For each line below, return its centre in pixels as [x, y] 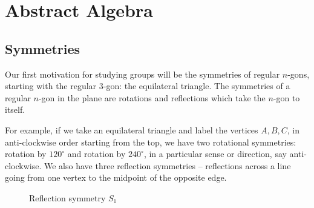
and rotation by [96, 154]
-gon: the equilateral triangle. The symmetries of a [197, 86]
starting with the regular [51, 86]
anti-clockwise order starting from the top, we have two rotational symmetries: [151, 142]
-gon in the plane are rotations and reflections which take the [152, 97]
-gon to [286, 97]
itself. [15, 109]
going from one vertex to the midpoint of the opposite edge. [116, 177]
